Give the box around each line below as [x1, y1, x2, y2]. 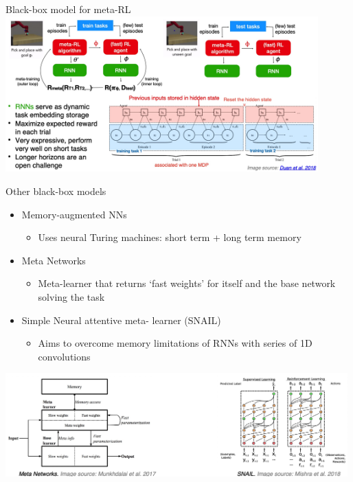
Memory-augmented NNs [21, 207, 127, 221]
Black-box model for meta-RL [5, 2, 131, 16]
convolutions [38, 349, 91, 363]
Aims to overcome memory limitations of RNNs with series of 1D [38, 336, 312, 350]
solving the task [38, 289, 105, 303]
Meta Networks [21, 253, 86, 267]
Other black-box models [5, 183, 106, 198]
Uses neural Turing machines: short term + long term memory [38, 230, 301, 244]
